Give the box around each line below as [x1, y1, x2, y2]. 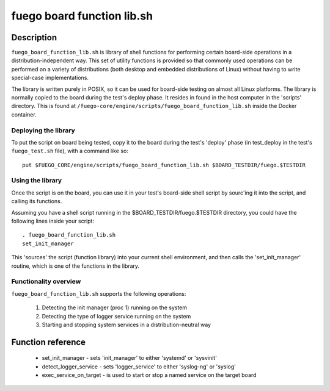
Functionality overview [11, 278, 81, 286]
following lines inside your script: [11, 217, 95, 225]
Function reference [11, 337, 86, 347]
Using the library [11, 176, 62, 185]
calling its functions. [11, 198, 62, 205]
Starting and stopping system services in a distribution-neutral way [42, 321, 211, 328]
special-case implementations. [11, 74, 89, 82]
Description [11, 32, 57, 43]
